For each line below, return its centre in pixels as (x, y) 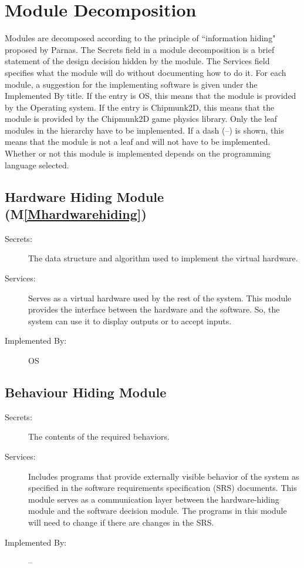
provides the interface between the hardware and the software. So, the (154, 309)
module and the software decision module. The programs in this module (158, 511)
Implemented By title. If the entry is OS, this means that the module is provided (151, 96)
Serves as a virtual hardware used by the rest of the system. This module (160, 298)
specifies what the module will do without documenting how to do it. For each (146, 72)
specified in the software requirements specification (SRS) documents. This (163, 488)
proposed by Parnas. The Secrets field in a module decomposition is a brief (140, 49)
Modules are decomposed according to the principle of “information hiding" (140, 38)
